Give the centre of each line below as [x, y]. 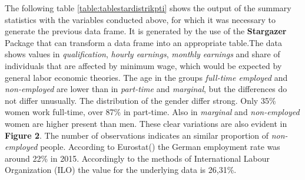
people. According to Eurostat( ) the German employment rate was [160, 147]
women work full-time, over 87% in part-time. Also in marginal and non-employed [152, 112]
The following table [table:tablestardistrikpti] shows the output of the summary [148, 8]
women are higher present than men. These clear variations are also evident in [146, 123]
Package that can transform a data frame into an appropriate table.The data [144, 42]
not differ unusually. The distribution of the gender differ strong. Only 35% [140, 100]
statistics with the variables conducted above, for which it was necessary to [140, 19]
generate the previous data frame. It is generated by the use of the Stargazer [146, 31]
